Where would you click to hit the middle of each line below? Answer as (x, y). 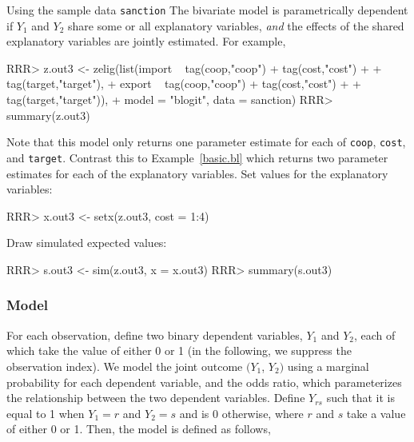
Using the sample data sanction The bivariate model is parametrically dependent (207, 10)
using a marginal (328, 366)
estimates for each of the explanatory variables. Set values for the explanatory (197, 173)
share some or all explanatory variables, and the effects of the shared (236, 25)
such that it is (360, 398)
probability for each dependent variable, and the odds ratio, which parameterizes (204, 382)
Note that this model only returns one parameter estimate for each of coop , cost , (206, 142)
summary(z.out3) (48, 115)
